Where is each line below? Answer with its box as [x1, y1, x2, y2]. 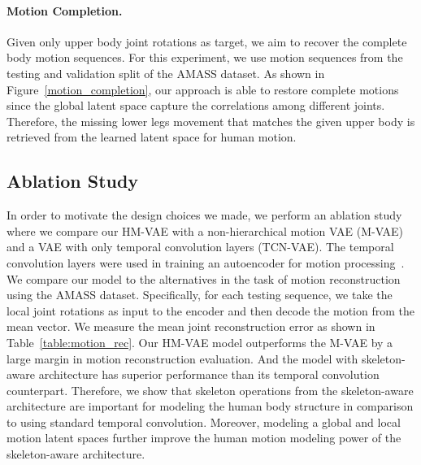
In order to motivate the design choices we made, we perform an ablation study [7, 206, 402, 224]
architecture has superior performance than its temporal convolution [38, 366, 380, 383]
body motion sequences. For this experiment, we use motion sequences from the [7, 49, 403, 66]
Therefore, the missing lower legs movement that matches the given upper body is [7, 112, 415, 129]
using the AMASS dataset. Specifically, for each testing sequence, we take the [7, 286, 393, 303]
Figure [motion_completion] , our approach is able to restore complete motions [7, 80, 399, 98]
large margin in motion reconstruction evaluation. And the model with [7, 350, 358, 367]
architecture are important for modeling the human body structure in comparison [7, 398, 414, 415]
